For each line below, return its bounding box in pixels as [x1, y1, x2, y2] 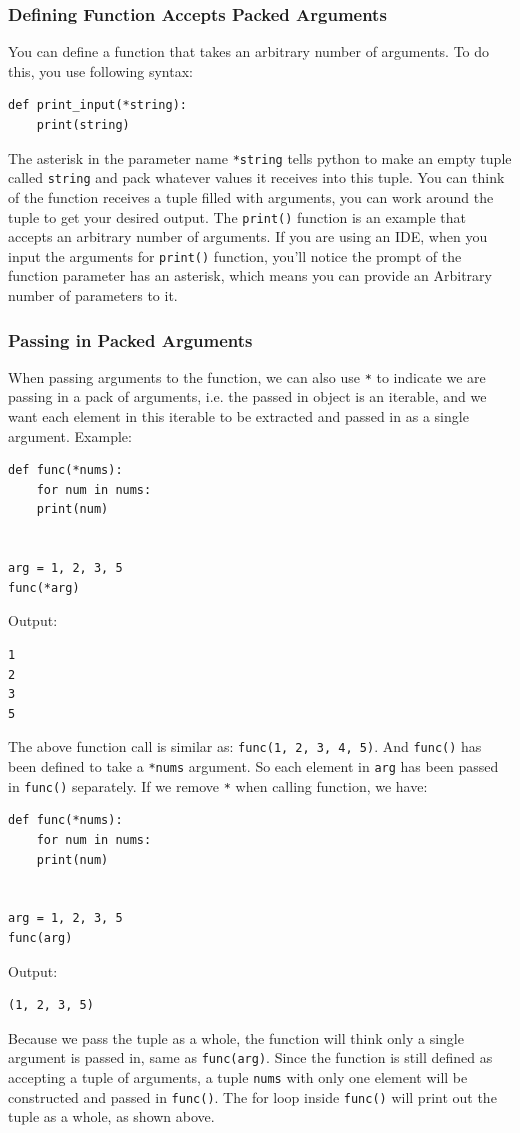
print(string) [36, 118, 130, 132]
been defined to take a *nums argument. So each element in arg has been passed [8, 756, 499, 777]
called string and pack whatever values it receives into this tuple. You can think [8, 167, 505, 188]
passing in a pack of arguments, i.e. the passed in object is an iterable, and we [8, 386, 487, 407]
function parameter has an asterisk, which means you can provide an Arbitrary [8, 265, 492, 286]
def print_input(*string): [8, 98, 187, 113]
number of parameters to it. [8, 285, 178, 305]
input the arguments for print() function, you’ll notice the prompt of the [8, 245, 462, 266]
